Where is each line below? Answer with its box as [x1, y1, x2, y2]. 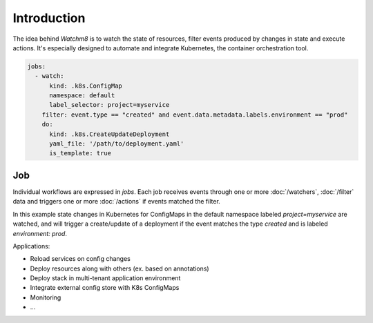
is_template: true [49, 149, 112, 157]
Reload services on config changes [30, 255, 131, 263]
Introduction [12, 10, 86, 26]
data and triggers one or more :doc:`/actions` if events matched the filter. [12, 197, 220, 206]
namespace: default [49, 92, 115, 99]
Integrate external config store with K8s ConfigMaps [30, 284, 180, 292]
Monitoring [30, 293, 61, 302]
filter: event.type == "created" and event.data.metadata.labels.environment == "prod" [41, 110, 348, 119]
